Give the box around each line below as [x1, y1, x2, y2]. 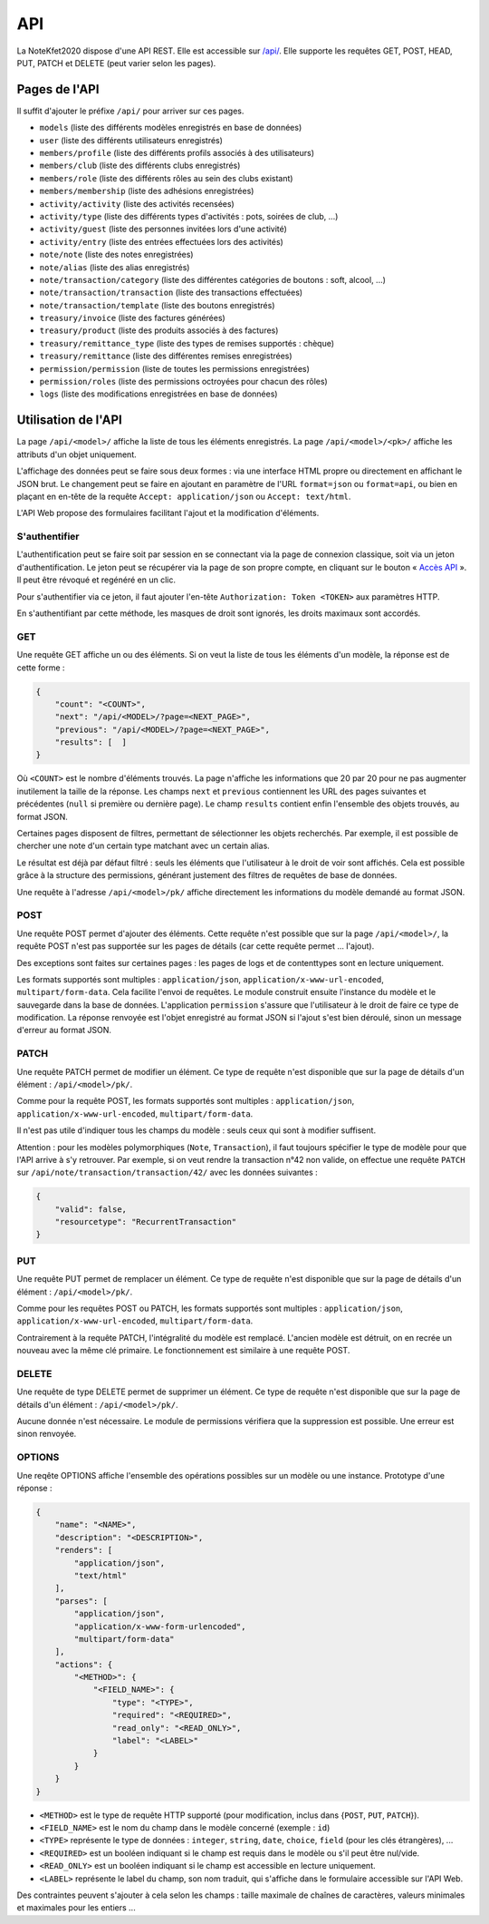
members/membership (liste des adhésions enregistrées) [39, 186, 254, 197]
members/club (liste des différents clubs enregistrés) [39, 160, 241, 171]
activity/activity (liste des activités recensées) [39, 198, 235, 209]
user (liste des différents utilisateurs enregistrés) [39, 134, 224, 145]
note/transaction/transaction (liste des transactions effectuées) [39, 287, 303, 298]
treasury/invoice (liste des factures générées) [39, 313, 225, 324]
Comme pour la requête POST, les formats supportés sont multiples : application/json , [16, 1096, 355, 1107]
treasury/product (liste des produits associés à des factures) [39, 325, 279, 336]
